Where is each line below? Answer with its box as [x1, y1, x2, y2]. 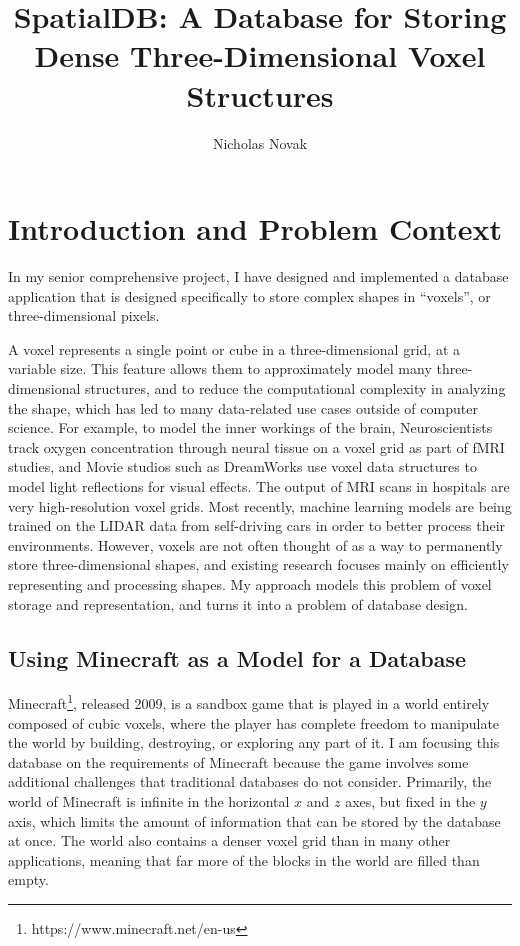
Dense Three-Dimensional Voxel [34, 35, 486, 76]
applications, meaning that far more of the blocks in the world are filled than [8, 849, 480, 870]
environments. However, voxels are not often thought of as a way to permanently [8, 534, 503, 555]
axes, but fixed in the [345, 790, 476, 811]
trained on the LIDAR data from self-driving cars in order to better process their [8, 515, 506, 536]
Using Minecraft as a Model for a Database [8, 642, 467, 673]
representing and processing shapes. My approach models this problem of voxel [8, 573, 492, 594]
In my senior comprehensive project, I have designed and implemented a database [8, 266, 509, 287]
